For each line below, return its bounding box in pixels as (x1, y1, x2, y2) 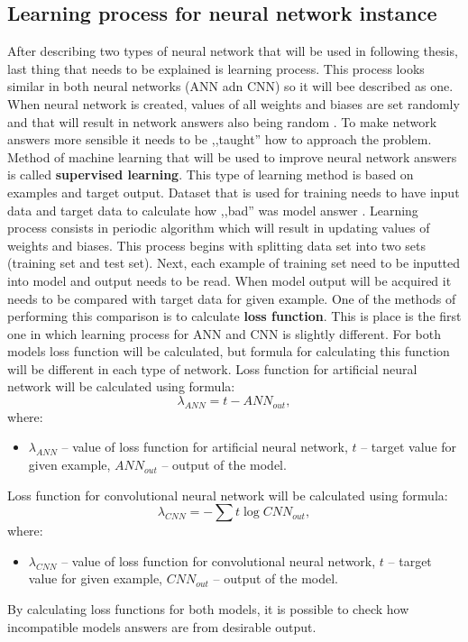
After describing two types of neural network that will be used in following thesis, (7, 41, 458, 60)
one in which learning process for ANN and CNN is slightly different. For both (7, 324, 441, 343)
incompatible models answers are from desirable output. (7, 617, 317, 636)
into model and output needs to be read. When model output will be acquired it (7, 271, 452, 289)
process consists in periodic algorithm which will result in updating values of (7, 218, 430, 237)
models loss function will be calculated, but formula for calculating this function (7, 342, 450, 361)
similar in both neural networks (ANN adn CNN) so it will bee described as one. (7, 77, 454, 96)
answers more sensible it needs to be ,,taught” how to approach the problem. (7, 130, 432, 149)
